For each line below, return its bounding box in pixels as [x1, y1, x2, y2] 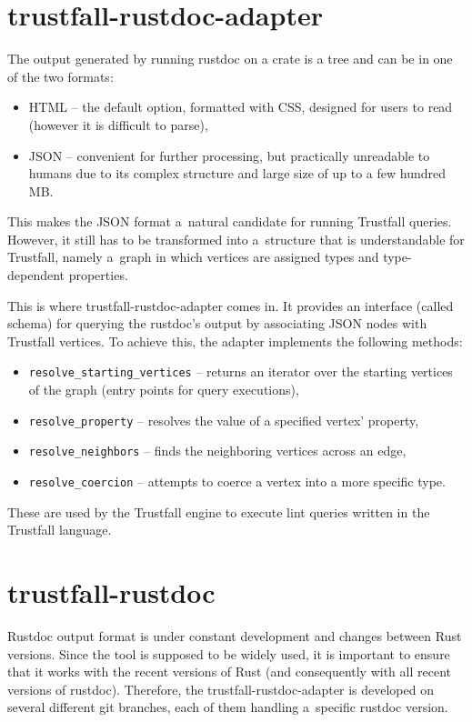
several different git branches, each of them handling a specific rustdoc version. [7, 697, 448, 717]
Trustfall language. [7, 520, 112, 539]
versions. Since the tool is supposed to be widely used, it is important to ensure [7, 644, 450, 663]
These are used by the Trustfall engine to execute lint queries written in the [7, 502, 430, 521]
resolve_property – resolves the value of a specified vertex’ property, [28, 410, 419, 429]
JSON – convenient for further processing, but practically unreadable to [28, 145, 430, 165]
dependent [7, 266, 65, 285]
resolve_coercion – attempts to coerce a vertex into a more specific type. [28, 472, 446, 490]
